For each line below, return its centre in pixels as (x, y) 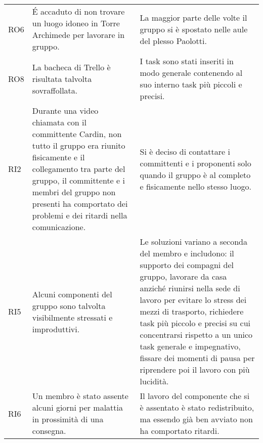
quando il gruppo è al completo (195, 174)
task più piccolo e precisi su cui (195, 323)
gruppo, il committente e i (78, 180)
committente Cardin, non (77, 134)
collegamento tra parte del (79, 169)
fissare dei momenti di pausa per (197, 358)
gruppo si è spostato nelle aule (194, 29)
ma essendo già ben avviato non (196, 419)
